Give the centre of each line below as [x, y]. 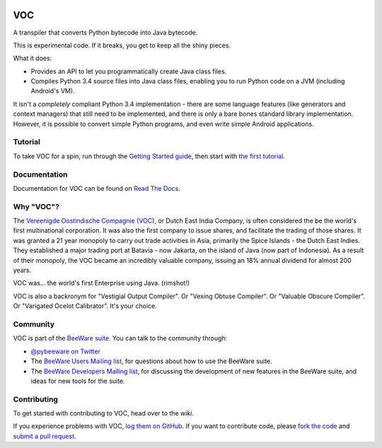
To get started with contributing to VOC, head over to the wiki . [103, 413]
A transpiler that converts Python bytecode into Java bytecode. [105, 33]
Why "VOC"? [36, 206]
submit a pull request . [45, 436]
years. [22, 270]
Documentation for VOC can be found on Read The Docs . [97, 188]
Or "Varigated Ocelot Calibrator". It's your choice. [85, 306]
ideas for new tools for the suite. [78, 381]
